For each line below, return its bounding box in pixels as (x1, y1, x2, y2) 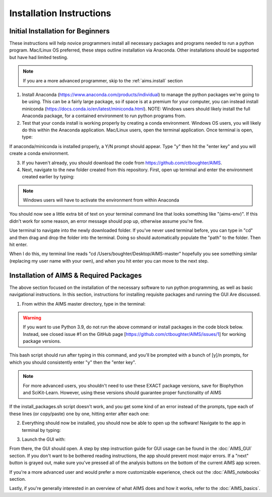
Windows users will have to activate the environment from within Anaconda (23, 197, 179, 203)
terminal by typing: (22, 427, 61, 433)
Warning (23, 315, 41, 321)
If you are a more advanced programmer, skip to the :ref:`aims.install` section (23, 77, 183, 83)
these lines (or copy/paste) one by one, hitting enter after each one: (9, 411, 150, 417)
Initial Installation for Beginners (9, 27, 110, 35)
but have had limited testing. (9, 54, 69, 60)
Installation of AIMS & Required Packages (9, 271, 142, 280)
